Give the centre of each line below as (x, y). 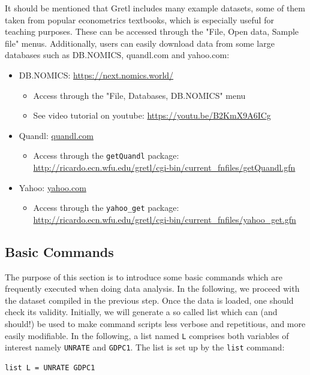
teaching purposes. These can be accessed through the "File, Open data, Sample (152, 31)
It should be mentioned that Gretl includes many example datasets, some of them (155, 8)
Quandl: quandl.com (56, 135)
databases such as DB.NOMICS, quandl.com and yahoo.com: (117, 55)
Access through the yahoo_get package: (106, 208)
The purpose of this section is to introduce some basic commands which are (144, 276)
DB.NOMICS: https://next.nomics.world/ (96, 75)
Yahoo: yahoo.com (52, 187)
